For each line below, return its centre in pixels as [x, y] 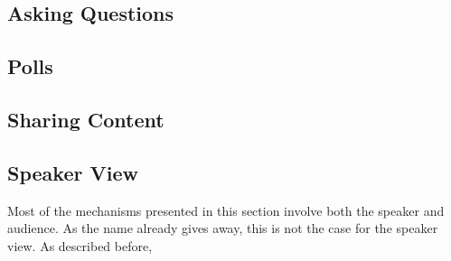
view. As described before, [80, 245]
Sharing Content [86, 119]
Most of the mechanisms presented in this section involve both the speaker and [226, 210]
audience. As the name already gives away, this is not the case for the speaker [223, 228]
